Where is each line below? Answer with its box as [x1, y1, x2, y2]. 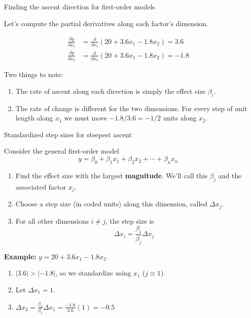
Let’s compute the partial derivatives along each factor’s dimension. [4, 18, 208, 28]
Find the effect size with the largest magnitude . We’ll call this [15, 170, 208, 180]
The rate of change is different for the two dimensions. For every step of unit [15, 103, 248, 113]
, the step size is [105, 215, 154, 226]
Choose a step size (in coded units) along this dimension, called [15, 199, 208, 209]
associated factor [15, 181, 66, 192]
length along [15, 113, 53, 123]
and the [218, 170, 242, 180]
